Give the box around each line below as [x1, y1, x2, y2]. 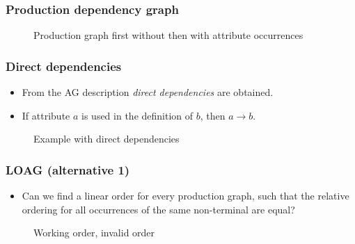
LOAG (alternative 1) [6, 161, 130, 178]
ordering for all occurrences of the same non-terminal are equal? [22, 202, 295, 216]
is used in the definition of [81, 108, 194, 122]
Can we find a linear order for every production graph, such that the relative [22, 188, 349, 203]
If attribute [22, 108, 70, 122]
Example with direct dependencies [33, 131, 180, 146]
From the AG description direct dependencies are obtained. [22, 85, 274, 99]
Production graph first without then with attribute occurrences [33, 28, 303, 42]
